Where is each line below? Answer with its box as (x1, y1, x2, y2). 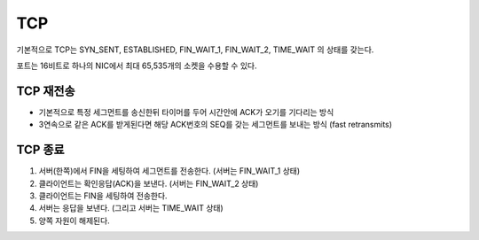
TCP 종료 (16, 143, 66, 158)
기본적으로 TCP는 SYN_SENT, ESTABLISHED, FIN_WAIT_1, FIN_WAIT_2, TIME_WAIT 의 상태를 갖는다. (16, 44, 374, 55)
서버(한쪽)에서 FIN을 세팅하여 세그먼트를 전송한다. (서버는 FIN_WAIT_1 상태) (38, 166, 301, 176)
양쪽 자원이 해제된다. (38, 215, 110, 226)
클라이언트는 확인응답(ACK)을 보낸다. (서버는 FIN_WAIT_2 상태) (38, 178, 259, 189)
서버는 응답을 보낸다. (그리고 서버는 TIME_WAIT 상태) (38, 203, 224, 213)
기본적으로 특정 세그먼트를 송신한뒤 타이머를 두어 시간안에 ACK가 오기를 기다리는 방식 (38, 106, 334, 117)
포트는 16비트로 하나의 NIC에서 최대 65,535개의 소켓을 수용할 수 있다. (16, 60, 257, 71)
